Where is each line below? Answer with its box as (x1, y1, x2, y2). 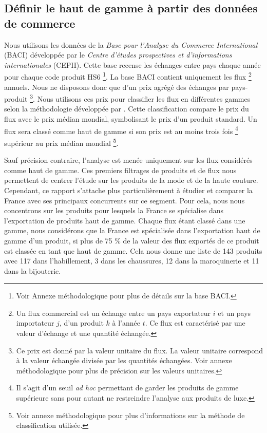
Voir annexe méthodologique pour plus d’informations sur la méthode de (16, 409, 245, 420)
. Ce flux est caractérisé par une (145, 317, 245, 328)
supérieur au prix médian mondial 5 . (4, 136, 119, 148)
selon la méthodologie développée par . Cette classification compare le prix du (4, 103, 249, 114)
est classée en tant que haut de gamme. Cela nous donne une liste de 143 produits (4, 245, 262, 256)
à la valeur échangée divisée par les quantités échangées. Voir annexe (16, 355, 232, 366)
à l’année (112, 317, 140, 328)
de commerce (4, 15, 75, 31)
